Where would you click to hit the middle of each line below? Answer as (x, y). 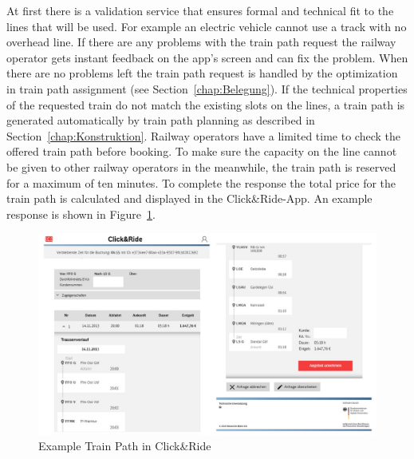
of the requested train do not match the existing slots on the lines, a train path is (206, 104)
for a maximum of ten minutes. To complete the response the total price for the (201, 182)
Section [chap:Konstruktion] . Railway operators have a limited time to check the (203, 135)
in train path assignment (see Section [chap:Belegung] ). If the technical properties (207, 88)
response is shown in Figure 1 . (81, 214)
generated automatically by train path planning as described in (161, 120)
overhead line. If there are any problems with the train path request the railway (201, 42)
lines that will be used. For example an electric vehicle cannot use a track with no (207, 26)
